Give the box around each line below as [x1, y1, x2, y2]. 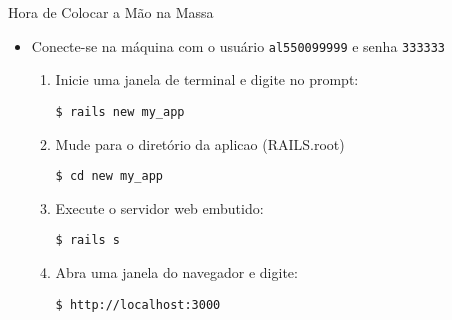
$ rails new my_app [55, 104, 185, 119]
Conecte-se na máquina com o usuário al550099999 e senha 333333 [31, 35, 446, 56]
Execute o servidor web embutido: [55, 197, 264, 218]
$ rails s [55, 233, 121, 248]
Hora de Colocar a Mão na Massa [8, 2, 214, 22]
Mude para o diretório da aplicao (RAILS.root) [55, 133, 345, 154]
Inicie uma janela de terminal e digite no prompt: [55, 69, 359, 90]
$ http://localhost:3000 [55, 297, 221, 312]
